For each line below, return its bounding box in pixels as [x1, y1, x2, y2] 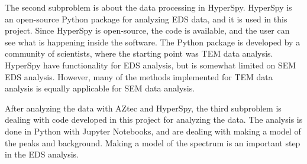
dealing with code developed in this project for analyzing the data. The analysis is [5, 113, 303, 126]
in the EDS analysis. [5, 148, 79, 160]
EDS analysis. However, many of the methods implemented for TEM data [5, 70, 273, 83]
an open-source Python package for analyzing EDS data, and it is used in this [5, 12, 287, 25]
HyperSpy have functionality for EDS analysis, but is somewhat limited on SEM [5, 58, 296, 71]
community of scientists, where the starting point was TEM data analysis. [5, 47, 273, 60]
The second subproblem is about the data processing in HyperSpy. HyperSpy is [5, 1, 292, 13]
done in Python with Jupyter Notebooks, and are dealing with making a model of [5, 124, 301, 137]
